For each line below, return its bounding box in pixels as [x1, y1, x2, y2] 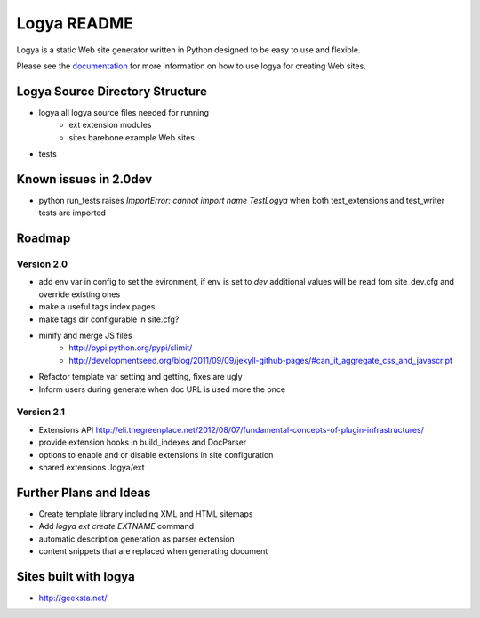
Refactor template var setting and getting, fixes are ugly [38, 372, 244, 382]
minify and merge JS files [38, 330, 132, 341]
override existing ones [38, 289, 121, 300]
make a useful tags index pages [38, 301, 156, 312]
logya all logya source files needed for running [38, 107, 209, 117]
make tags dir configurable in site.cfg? [38, 314, 180, 325]
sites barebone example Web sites [68, 132, 196, 142]
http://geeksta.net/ [38, 592, 108, 603]
